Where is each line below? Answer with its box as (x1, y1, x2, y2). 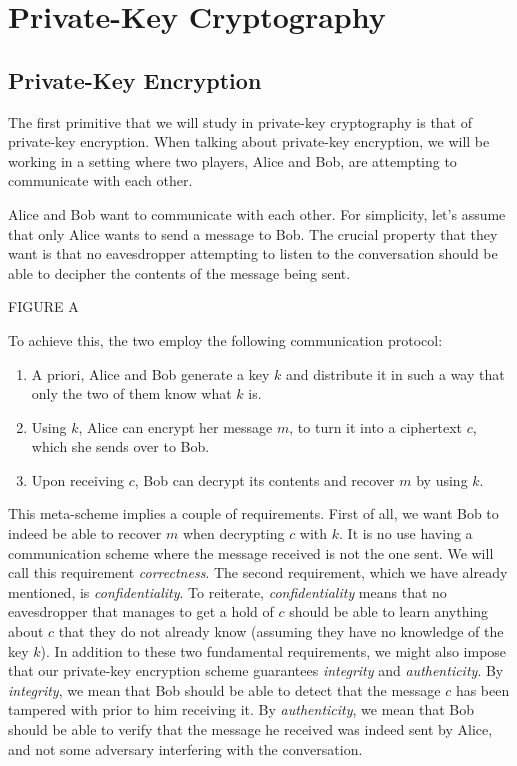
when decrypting (182, 523, 285, 544)
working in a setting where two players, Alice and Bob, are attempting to (8, 150, 457, 171)
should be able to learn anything (289, 601, 489, 622)
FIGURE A (8, 296, 79, 317)
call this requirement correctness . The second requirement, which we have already (8, 562, 508, 583)
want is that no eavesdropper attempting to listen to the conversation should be (8, 243, 498, 264)
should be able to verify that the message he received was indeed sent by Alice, (8, 719, 493, 740)
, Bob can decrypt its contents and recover (134, 469, 395, 490)
